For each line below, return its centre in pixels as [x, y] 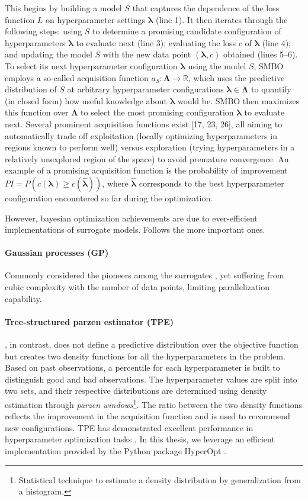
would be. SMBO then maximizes [238, 100]
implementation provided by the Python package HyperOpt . [116, 451]
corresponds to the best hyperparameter [211, 183]
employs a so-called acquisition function [77, 77]
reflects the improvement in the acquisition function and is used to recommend [147, 416]
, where [115, 183]
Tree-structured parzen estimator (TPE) [89, 321]
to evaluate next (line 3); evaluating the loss [156, 42]
